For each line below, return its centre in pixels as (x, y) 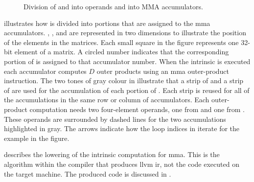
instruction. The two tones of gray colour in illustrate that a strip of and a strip (124, 80)
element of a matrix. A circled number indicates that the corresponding (122, 52)
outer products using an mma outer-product (163, 71)
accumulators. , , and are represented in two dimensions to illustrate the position (125, 33)
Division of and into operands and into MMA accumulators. (113, 6)
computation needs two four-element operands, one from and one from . (137, 109)
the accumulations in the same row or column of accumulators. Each (107, 100)
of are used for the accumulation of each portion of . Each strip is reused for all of (127, 90)
